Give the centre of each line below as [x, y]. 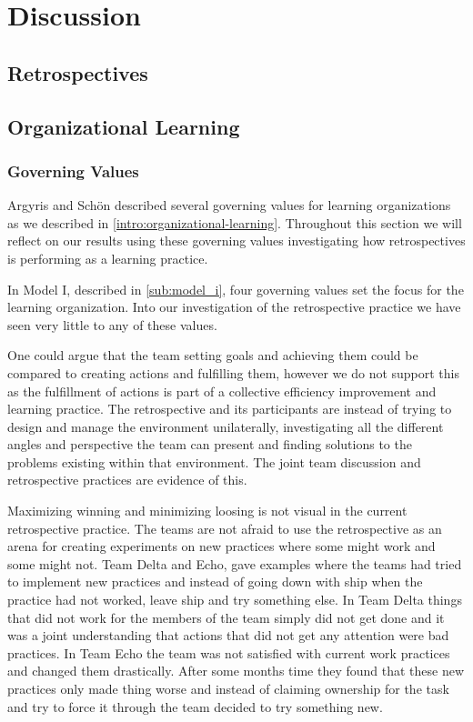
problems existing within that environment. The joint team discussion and [214, 461]
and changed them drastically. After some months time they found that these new [236, 671]
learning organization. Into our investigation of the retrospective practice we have [234, 307]
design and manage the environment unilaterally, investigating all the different [226, 426]
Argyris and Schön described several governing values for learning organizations [229, 205]
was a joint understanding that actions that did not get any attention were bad [228, 635]
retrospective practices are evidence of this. [127, 480]
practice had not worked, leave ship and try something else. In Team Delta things [235, 600]
